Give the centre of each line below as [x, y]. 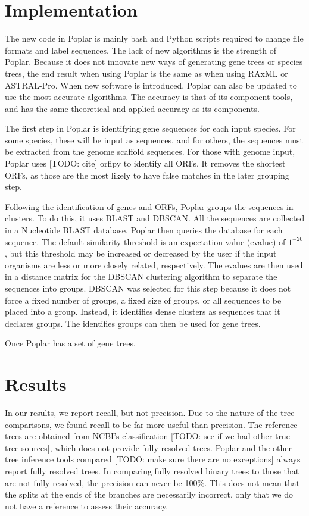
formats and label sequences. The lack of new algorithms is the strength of [141, 50]
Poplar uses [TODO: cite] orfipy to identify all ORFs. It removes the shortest [145, 163]
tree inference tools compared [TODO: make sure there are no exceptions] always [153, 459]
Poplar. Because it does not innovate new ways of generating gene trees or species [154, 62]
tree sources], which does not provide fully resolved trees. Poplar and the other [148, 447]
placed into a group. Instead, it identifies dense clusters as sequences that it [143, 312]
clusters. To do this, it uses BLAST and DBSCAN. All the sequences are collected [155, 218]
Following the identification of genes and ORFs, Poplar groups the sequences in [149, 206]
